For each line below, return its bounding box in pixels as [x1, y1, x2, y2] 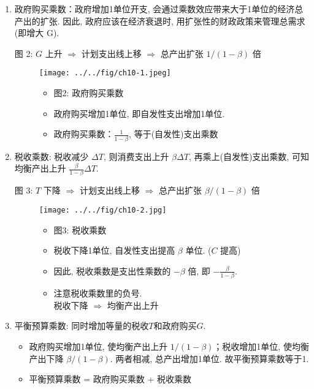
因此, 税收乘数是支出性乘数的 [53, 264, 171, 277]
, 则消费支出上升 [103, 149, 169, 162]
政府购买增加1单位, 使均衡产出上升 [29, 339, 168, 352]
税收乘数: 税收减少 [14, 149, 89, 162]
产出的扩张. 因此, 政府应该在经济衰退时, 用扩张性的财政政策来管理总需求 [14, 14, 305, 27]
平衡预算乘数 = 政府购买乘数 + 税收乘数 [29, 372, 192, 385]
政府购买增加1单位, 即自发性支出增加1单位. [53, 107, 225, 119]
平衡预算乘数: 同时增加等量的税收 [14, 319, 149, 332]
